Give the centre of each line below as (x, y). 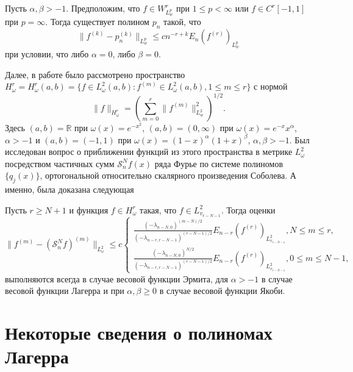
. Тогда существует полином (97, 22)
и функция (89, 209)
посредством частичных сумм (60, 163)
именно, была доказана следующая (70, 189)
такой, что (182, 22)
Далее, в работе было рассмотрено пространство (95, 74)
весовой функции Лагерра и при (65, 291)
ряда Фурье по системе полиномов (219, 163)
